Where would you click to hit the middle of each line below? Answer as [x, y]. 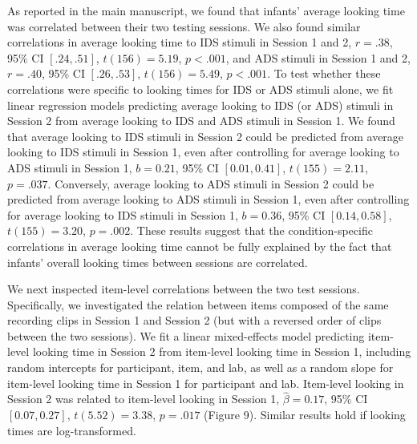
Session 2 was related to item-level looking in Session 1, [144, 399]
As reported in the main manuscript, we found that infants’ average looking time [206, 10]
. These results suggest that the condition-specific [251, 230]
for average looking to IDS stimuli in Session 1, [123, 214]
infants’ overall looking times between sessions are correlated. [158, 262]
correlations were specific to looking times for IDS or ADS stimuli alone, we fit [200, 89]
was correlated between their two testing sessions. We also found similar [184, 26]
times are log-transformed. [72, 430]
